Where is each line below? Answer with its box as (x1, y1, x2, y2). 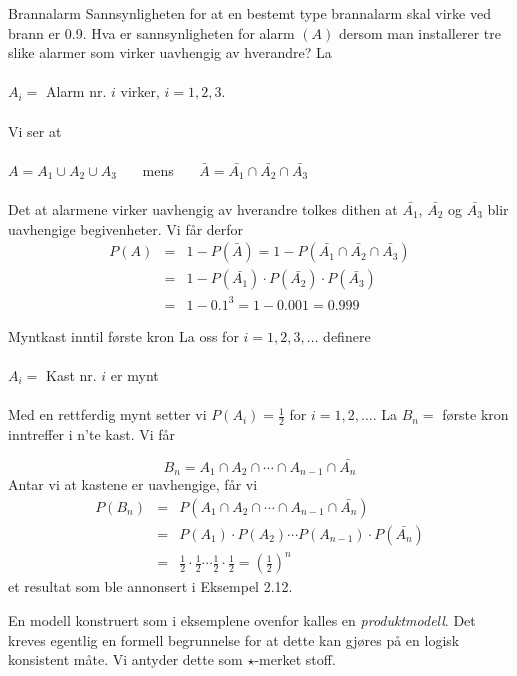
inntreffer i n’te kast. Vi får (8, 423, 176, 444)
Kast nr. (45, 364, 97, 385)
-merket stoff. (254, 649, 336, 670)
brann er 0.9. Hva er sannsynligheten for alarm (8, 22, 295, 43)
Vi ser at (8, 120, 62, 141)
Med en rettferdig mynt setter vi (8, 404, 207, 425)
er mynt (110, 364, 159, 385)
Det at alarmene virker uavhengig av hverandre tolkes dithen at (8, 198, 398, 219)
